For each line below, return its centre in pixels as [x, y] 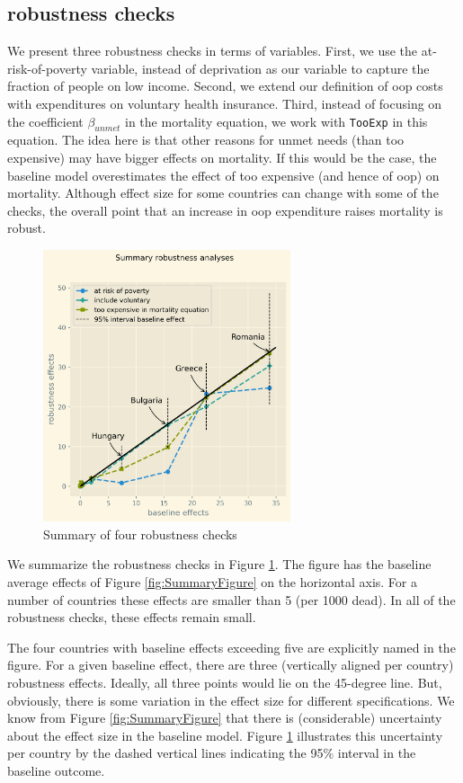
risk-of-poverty [47, 68]
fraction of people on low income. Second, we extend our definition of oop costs [225, 86]
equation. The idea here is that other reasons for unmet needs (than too [206, 140]
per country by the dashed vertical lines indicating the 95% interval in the [212, 753]
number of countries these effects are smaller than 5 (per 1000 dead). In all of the [231, 599]
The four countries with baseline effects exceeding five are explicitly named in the [231, 647]
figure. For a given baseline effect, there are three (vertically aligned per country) [231, 665]
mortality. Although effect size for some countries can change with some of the [223, 193]
